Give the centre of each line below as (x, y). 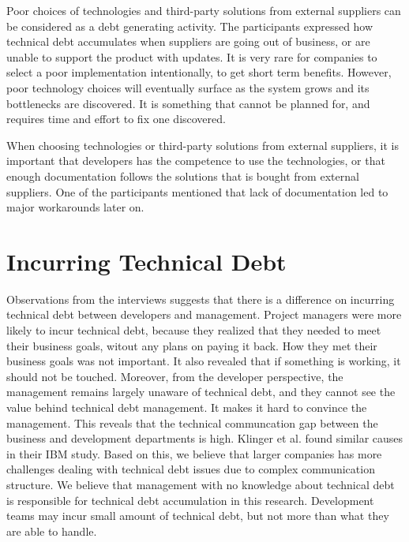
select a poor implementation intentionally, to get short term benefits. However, (199, 72)
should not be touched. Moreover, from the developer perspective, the (175, 376)
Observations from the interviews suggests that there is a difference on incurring (201, 299)
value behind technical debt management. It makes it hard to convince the (187, 407)
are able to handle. (52, 531)
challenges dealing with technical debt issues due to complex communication (191, 469)
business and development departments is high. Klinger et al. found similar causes (205, 438)
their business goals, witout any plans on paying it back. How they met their (192, 345)
